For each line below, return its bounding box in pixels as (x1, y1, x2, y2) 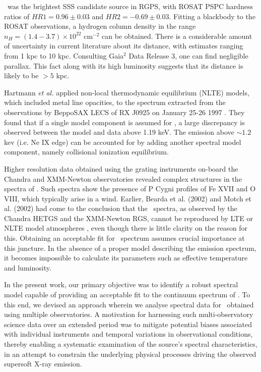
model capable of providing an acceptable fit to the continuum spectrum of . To (4, 289, 250, 300)
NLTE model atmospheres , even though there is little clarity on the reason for (4, 223, 248, 233)
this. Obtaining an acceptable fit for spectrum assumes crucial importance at (4, 233, 245, 243)
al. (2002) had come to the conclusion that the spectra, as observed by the (4, 203, 237, 214)
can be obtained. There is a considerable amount (102, 30, 252, 41)
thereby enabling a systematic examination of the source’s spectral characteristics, (4, 339, 257, 349)
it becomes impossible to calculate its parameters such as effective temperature (4, 252, 248, 263)
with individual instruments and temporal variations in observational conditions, (4, 329, 253, 339)
